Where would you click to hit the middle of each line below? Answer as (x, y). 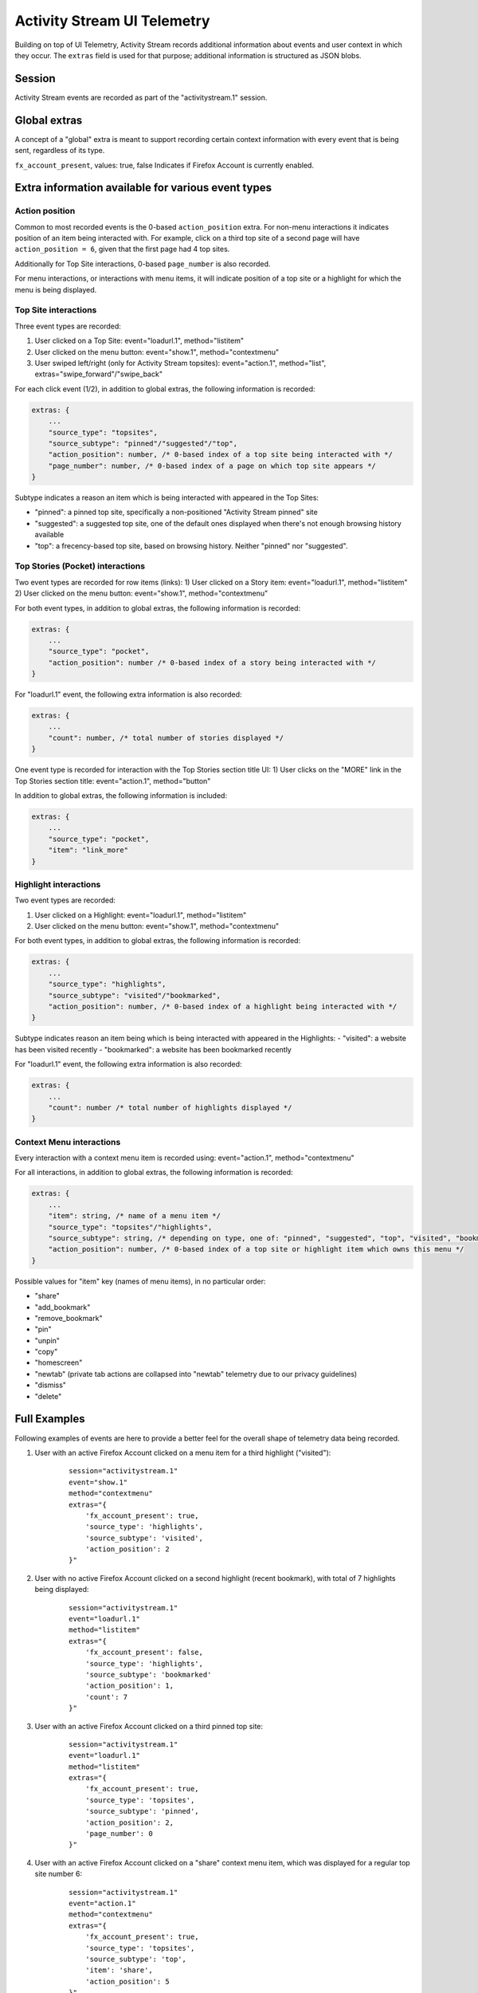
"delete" (48, 1396)
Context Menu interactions (68, 1142)
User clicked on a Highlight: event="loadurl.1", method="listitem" (141, 915)
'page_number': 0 (119, 1834)
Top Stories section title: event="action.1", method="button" (113, 780)
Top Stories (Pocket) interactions (80, 566)
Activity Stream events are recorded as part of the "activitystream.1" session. (141, 97)
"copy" (46, 1352)
